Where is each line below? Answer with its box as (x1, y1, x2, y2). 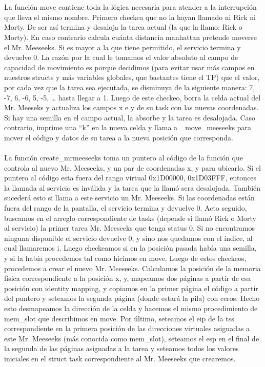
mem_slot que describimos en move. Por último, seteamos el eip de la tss (4, 313, 234, 323)
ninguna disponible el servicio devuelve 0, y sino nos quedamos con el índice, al (4, 232, 253, 243)
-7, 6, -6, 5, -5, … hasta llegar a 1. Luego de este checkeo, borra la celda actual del (4, 92, 261, 103)
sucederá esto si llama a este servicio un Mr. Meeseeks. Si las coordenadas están (4, 192, 255, 203)
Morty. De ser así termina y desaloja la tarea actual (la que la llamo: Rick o (4, 22, 242, 32)
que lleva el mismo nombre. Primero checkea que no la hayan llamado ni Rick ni (4, 11, 256, 22)
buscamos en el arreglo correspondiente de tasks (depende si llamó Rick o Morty (4, 212, 256, 223)
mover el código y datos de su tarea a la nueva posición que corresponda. (4, 132, 233, 142)
